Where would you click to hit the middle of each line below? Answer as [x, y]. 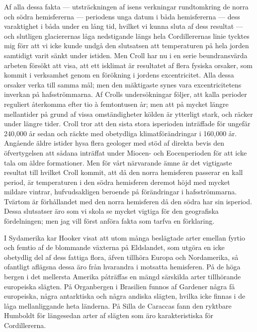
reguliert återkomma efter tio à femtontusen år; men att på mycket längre [116, 104]
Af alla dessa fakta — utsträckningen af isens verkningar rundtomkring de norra [126, 6]
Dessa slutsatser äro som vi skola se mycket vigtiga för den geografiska [111, 211]
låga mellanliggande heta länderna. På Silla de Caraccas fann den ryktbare [118, 305]
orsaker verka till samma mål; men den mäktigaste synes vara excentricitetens [123, 84]
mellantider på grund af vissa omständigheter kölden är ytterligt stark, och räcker [128, 114]
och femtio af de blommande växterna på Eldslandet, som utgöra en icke [114, 247]
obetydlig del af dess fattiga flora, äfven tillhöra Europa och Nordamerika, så [121, 257]
